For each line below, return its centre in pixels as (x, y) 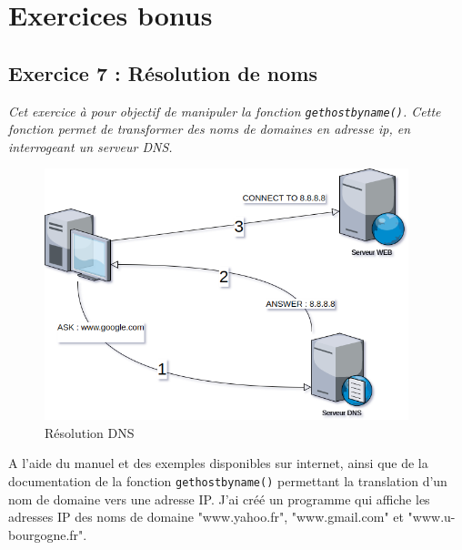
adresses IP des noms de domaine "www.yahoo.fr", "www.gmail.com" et (206, 517)
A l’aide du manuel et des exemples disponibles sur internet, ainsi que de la (218, 463)
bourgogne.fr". (48, 534)
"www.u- (432, 517)
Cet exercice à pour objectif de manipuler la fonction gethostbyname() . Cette (225, 111)
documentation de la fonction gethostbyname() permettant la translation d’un (228, 481)
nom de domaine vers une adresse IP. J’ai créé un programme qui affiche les (219, 499)
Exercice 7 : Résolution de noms (163, 72)
